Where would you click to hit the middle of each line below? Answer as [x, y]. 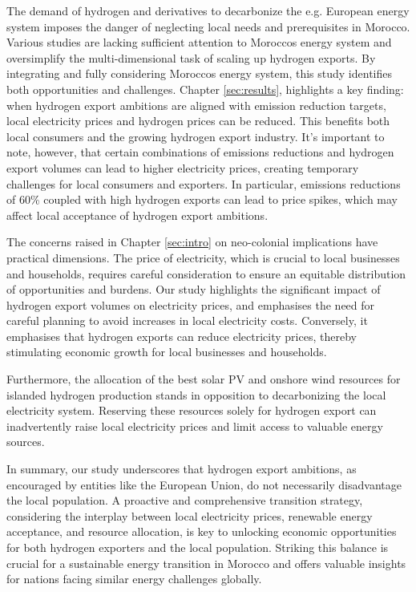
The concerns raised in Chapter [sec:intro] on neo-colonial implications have [192, 242]
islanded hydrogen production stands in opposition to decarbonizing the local [196, 394]
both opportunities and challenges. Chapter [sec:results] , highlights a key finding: [205, 89]
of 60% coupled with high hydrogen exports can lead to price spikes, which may [202, 199]
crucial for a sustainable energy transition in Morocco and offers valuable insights [206, 563]
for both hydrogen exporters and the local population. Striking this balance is [198, 547]
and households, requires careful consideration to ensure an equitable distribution [206, 273]
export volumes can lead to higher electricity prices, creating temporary [183, 167]
